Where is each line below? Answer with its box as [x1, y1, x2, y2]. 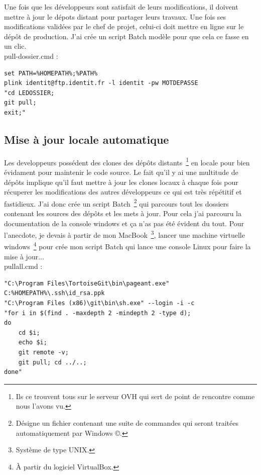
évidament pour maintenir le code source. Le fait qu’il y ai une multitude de [4, 166, 238, 177]
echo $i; [18, 339, 47, 346]
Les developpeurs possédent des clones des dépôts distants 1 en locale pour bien [4, 155, 250, 167]
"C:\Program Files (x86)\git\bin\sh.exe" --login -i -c [4, 300, 195, 307]
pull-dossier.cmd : [4, 50, 58, 61]
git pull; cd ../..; [18, 358, 87, 366]
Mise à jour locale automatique [4, 131, 169, 147]
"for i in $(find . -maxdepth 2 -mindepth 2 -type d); [4, 309, 191, 317]
